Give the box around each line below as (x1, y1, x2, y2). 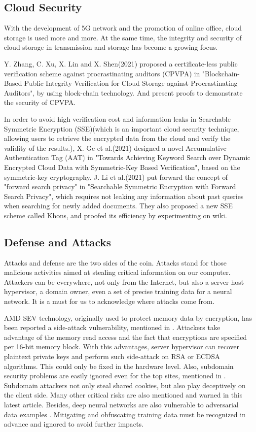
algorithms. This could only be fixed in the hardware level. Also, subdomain (4, 361, 234, 371)
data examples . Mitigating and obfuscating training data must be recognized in (4, 409, 246, 419)
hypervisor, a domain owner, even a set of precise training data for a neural (4, 286, 232, 297)
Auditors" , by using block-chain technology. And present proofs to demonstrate (4, 87, 243, 98)
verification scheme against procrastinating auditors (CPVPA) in (4, 68, 200, 78)
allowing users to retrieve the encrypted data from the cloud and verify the (4, 133, 230, 143)
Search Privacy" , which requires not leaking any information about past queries (4, 191, 244, 201)
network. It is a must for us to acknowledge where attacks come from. (4, 296, 215, 306)
